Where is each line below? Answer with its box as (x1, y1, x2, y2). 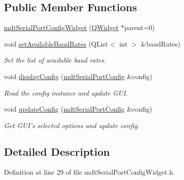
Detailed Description (4, 144, 110, 159)
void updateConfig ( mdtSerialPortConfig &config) (4, 104, 152, 114)
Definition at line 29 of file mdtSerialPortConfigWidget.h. (4, 166, 175, 177)
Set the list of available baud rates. (4, 55, 106, 65)
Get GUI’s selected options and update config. (4, 120, 139, 130)
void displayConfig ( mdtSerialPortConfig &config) (4, 71, 152, 81)
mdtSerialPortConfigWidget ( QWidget (4, 22, 119, 33)
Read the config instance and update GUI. (4, 87, 128, 98)
